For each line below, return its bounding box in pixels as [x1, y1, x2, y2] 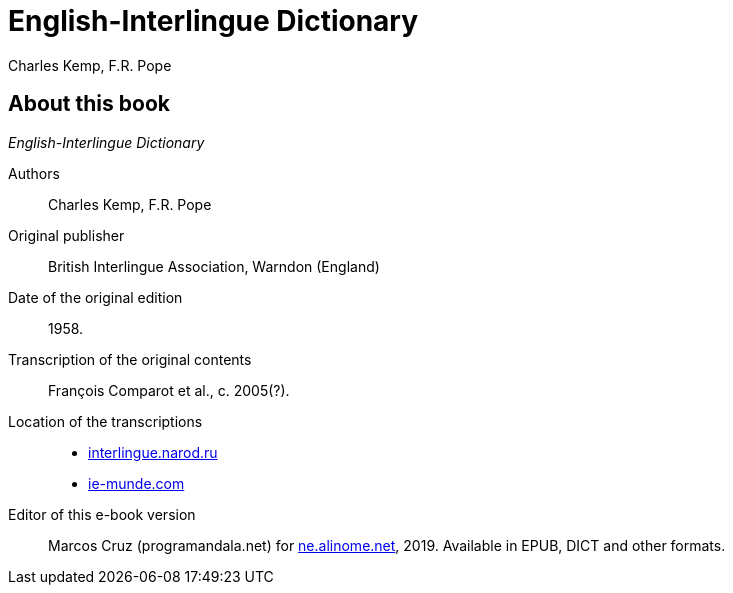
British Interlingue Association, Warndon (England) [48, 257, 380, 275]
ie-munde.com [88, 474, 185, 492]
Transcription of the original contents [8, 350, 252, 368]
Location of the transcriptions [8, 412, 203, 430]
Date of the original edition [8, 288, 183, 306]
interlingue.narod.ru [88, 443, 218, 461]
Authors [8, 164, 60, 182]
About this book [8, 91, 170, 117]
